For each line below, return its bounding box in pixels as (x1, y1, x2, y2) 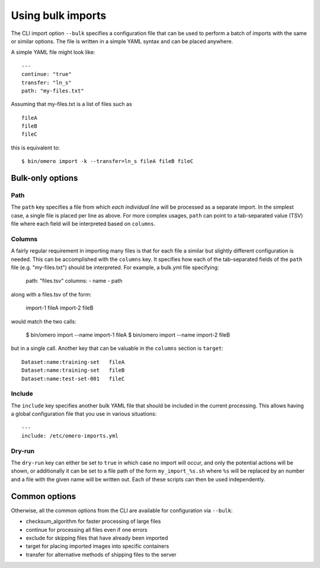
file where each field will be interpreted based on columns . (11, 220, 156, 228)
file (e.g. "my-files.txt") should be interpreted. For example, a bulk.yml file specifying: (11, 264, 219, 271)
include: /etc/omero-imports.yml (21, 432, 119, 439)
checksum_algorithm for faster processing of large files (25, 518, 161, 525)
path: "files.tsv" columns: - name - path (25, 277, 123, 285)
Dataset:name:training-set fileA (21, 359, 125, 365)
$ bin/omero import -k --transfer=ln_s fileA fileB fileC (21, 158, 194, 165)
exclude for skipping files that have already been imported (25, 534, 168, 541)
